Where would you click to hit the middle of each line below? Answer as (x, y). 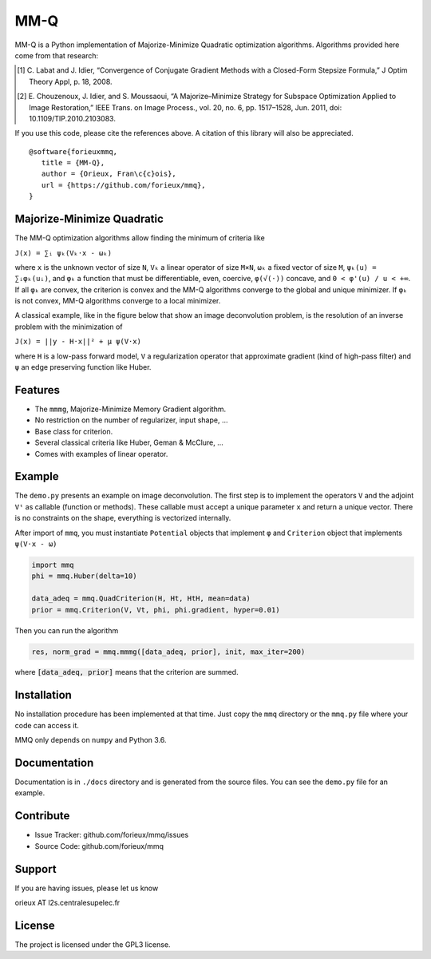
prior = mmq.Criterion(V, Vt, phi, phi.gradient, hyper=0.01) (156, 610)
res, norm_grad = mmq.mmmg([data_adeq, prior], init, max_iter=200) (168, 652)
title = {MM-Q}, (73, 163)
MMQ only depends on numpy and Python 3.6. (91, 740)
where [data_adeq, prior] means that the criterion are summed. (127, 672)
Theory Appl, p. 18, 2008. (71, 81)
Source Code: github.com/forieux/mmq (99, 846)
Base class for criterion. (74, 431)
